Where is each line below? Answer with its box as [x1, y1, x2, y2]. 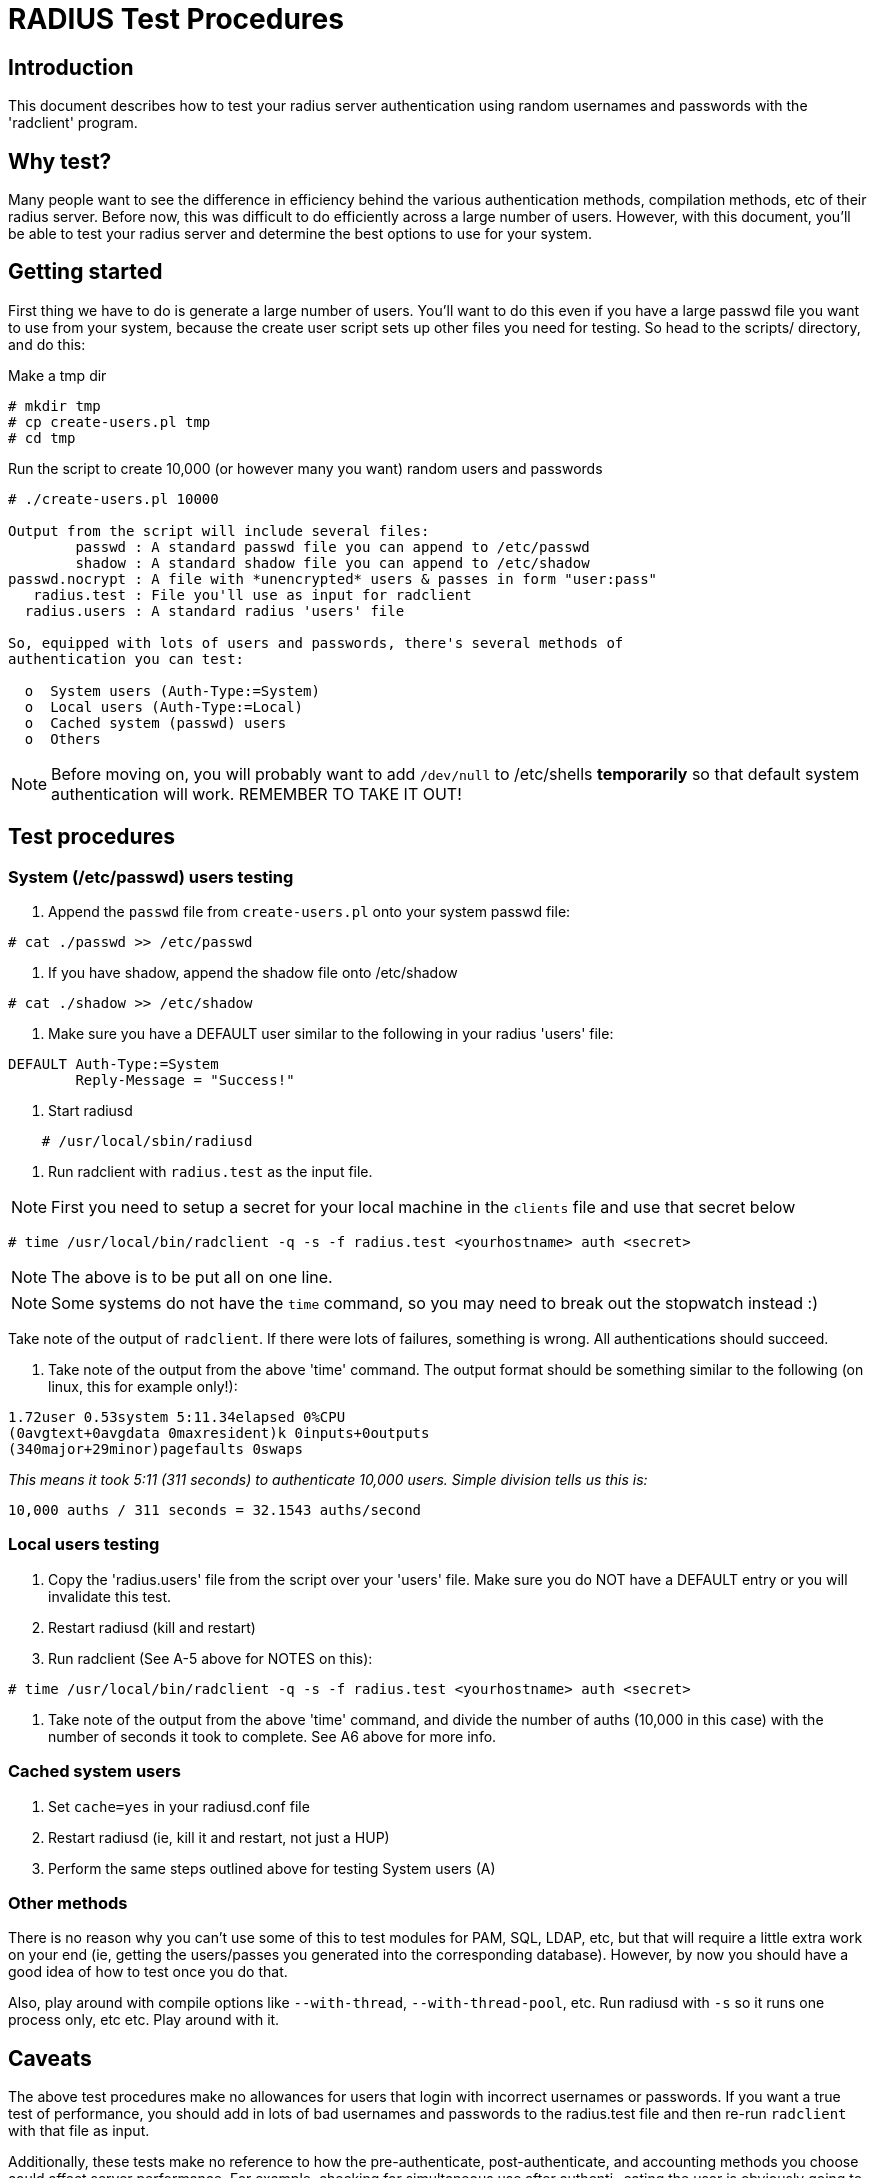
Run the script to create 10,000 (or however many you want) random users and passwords [8, 459, 603, 477]
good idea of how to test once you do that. [8, 1963, 288, 1981]
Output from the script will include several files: [8, 522, 430, 539]
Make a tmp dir [8, 366, 107, 384]
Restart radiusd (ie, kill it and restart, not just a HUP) [48, 1828, 390, 1846]
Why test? [8, 148, 112, 174]
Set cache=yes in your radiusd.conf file [48, 1797, 310, 1815]
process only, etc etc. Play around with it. [8, 2011, 280, 2029]
